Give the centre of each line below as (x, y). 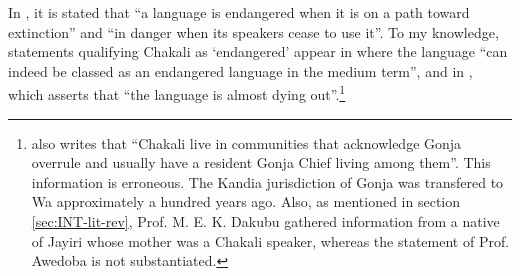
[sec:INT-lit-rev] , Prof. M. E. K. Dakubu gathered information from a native (265, 221)
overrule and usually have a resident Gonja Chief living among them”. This (261, 162)
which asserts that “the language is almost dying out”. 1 (177, 93)
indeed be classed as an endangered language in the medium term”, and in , (240, 70)
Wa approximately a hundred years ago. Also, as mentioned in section (245, 201)
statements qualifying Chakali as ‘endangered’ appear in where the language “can (258, 51)
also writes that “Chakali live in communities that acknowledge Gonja (246, 142)
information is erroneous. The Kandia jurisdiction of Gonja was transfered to (267, 181)
